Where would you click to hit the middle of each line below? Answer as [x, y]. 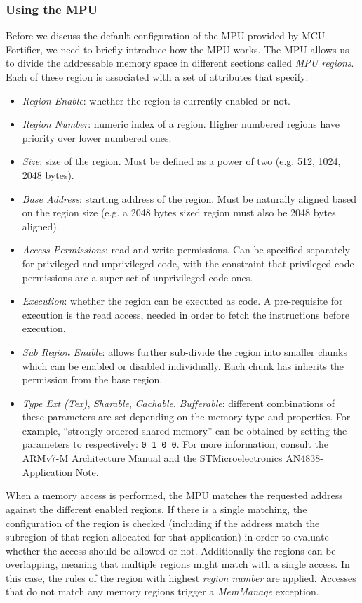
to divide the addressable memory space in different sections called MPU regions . [180, 63]
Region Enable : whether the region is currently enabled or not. [156, 100]
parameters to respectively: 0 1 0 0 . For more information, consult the [175, 444]
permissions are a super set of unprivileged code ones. [138, 277]
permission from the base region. [92, 379]
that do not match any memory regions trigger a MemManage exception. [162, 591]
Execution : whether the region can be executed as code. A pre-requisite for [182, 301]
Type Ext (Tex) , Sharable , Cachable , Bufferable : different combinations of [179, 403]
